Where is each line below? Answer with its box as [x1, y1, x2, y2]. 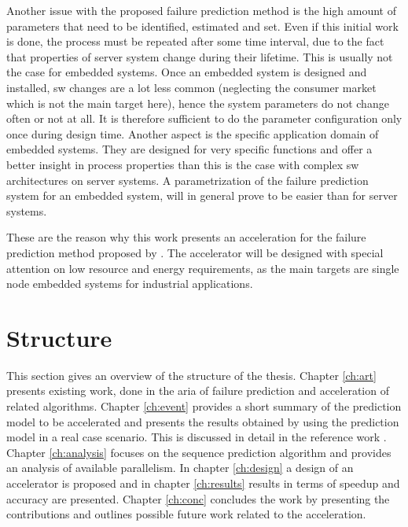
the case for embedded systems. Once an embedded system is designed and [6, 64, 367, 80]
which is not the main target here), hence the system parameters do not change [6, 94, 389, 111]
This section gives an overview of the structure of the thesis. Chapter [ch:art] [6, 367, 377, 383]
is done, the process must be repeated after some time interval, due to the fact [6, 33, 384, 50]
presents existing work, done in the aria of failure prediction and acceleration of [6, 382, 389, 399]
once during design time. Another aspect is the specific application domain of [6, 125, 379, 142]
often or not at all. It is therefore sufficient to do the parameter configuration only [6, 110, 402, 127]
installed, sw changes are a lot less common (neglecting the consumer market [6, 79, 377, 95]
